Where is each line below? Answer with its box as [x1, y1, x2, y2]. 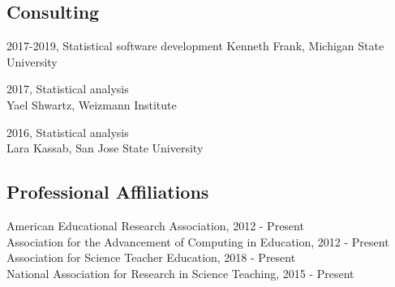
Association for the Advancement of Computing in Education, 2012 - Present [6, 233, 389, 250]
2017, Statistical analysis [6, 80, 129, 97]
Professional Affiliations [6, 179, 209, 204]
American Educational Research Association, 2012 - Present [6, 216, 304, 233]
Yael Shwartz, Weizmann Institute [6, 96, 177, 113]
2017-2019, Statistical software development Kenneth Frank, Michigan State [6, 37, 384, 54]
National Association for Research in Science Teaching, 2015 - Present [6, 264, 354, 281]
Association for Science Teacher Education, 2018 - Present [6, 249, 296, 266]
